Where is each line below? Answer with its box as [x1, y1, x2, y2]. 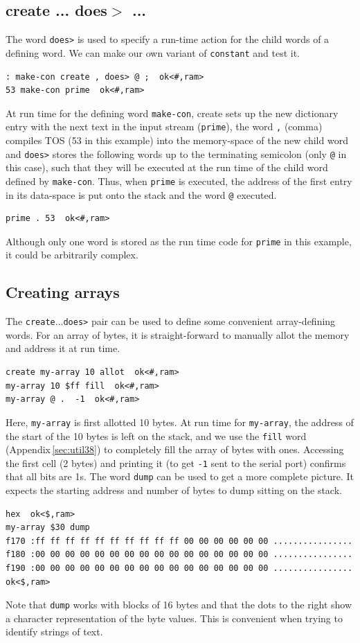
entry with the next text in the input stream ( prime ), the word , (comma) [6, 119, 323, 134]
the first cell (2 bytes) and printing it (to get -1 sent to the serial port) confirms [6, 455, 346, 470]
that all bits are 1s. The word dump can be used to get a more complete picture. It [6, 469, 354, 484]
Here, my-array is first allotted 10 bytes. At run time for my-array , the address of [6, 414, 354, 429]
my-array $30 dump [6, 522, 90, 533]
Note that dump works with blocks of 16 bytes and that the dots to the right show [6, 597, 352, 612]
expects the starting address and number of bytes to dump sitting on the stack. [6, 483, 342, 497]
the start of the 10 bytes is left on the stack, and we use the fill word [6, 428, 307, 443]
